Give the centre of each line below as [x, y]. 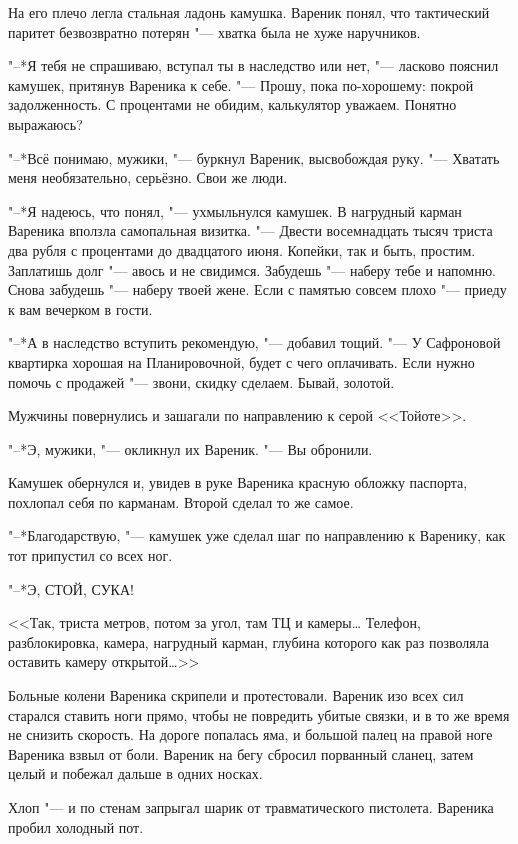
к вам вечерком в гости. [80, 308]
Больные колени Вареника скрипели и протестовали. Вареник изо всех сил [236, 695]
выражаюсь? [45, 123]
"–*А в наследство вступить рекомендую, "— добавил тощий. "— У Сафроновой [254, 342]
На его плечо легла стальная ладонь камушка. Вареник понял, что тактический [249, 12]
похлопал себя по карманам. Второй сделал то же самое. [181, 501]
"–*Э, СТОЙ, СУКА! [71, 588]
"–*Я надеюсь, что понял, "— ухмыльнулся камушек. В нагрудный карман [235, 210]
